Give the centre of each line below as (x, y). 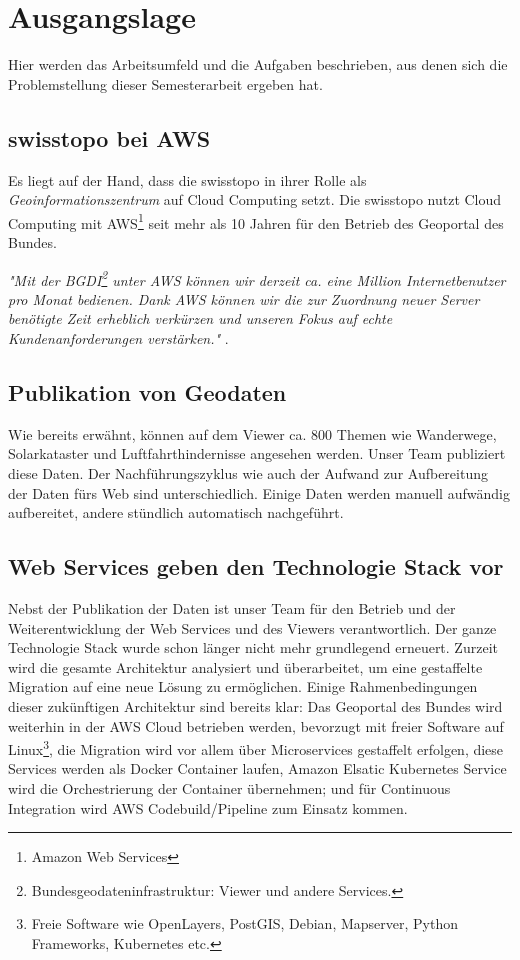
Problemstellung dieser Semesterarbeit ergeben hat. (165, 83)
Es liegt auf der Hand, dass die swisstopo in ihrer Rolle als (187, 179)
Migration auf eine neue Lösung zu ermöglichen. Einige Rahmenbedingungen (243, 686)
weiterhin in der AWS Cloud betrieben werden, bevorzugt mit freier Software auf (256, 725)
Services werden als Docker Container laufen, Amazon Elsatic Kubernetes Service (257, 768)
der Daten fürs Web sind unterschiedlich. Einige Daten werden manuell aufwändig (259, 492)
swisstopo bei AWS (109, 137)
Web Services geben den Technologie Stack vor (256, 566)
